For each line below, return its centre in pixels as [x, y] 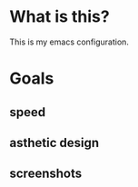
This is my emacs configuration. [69, 42]
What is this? [60, 17]
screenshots [46, 174]
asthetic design [54, 143]
